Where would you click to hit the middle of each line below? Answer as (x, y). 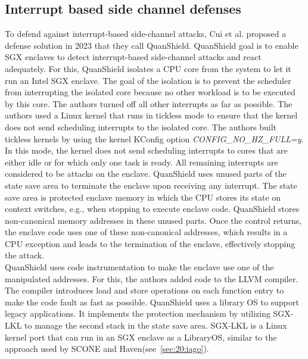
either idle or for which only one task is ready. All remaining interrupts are (141, 162)
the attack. (25, 255)
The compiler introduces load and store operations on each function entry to (144, 290)
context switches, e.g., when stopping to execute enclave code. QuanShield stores (152, 209)
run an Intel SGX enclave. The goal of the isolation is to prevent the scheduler (148, 80)
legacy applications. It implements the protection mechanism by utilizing (138, 313)
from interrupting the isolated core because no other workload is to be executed (150, 92)
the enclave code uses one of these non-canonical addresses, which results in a (146, 232)
